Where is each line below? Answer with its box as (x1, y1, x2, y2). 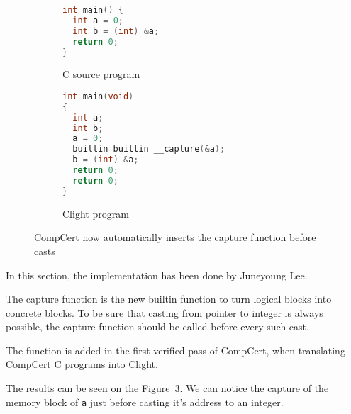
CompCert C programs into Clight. (6, 357, 158, 371)
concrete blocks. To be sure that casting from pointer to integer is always (6, 305, 323, 320)
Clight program (62, 206, 129, 220)
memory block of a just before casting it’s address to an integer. (6, 394, 284, 409)
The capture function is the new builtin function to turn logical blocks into (6, 291, 332, 306)
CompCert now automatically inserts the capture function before (34, 230, 316, 245)
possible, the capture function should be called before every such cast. (6, 319, 309, 334)
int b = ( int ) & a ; (72, 26, 160, 36)
